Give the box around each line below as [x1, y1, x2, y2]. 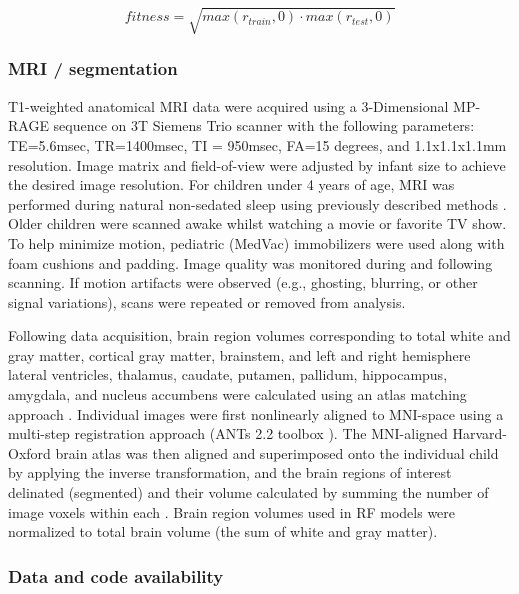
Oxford [8, 442, 51, 463]
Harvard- [452, 423, 508, 444]
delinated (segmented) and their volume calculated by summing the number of [8, 482, 489, 503]
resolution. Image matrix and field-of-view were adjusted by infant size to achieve [8, 154, 506, 175]
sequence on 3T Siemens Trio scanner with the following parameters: [53, 115, 475, 136]
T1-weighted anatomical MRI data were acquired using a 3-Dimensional [8, 95, 449, 116]
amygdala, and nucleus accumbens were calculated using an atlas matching [8, 384, 467, 405]
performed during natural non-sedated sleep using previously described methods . [8, 193, 507, 214]
